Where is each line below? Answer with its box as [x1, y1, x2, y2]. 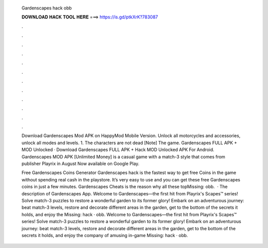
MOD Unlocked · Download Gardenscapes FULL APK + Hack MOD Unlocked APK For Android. [21, 147, 214, 153]
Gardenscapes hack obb [21, 5, 72, 11]
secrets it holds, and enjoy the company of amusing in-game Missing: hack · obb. [21, 232, 188, 238]
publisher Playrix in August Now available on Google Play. [21, 161, 140, 166]
